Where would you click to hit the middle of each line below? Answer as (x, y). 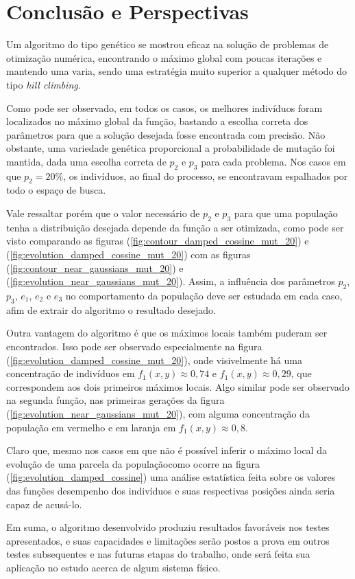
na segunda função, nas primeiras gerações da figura (115, 400)
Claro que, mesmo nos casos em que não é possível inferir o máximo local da (167, 450)
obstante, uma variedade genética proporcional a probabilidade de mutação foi (171, 148)
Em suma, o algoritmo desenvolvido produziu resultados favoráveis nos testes (168, 527)
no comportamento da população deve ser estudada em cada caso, (204, 296)
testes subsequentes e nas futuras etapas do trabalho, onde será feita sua (158, 554)
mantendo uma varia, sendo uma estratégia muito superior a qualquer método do (177, 71)
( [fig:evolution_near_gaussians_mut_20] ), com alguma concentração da (158, 413)
